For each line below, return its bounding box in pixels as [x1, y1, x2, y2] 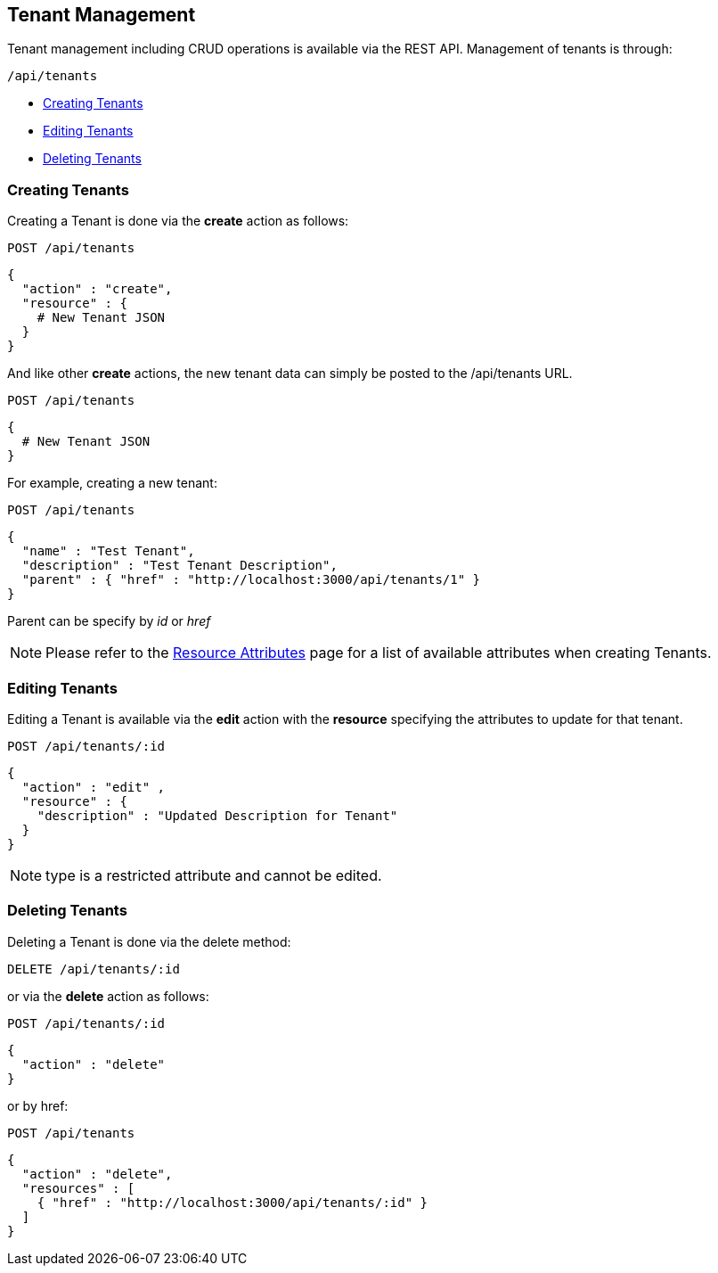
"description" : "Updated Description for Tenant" [37, 808, 398, 823]
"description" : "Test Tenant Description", [21, 558, 338, 573]
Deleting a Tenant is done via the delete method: [7, 933, 291, 949]
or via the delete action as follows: [7, 988, 209, 1004]
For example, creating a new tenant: [7, 475, 217, 491]
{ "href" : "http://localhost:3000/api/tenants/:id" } [37, 1195, 428, 1210]
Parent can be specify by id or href [7, 613, 211, 629]
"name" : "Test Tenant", [21, 544, 195, 559]
